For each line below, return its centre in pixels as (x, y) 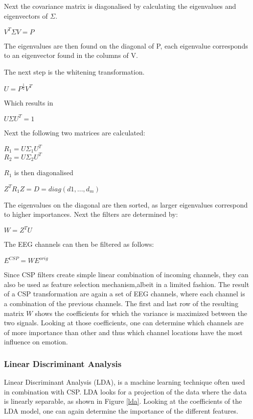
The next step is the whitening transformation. (74, 71)
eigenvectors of (26, 15)
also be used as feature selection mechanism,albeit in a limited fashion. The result (127, 284)
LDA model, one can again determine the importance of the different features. (121, 411)
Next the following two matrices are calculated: (75, 132)
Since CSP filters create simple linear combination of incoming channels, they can (126, 275)
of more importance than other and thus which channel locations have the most (123, 332)
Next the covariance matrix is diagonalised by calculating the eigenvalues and (120, 6)
